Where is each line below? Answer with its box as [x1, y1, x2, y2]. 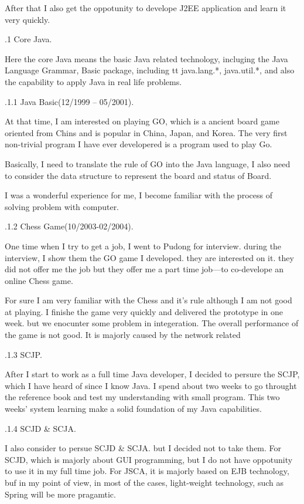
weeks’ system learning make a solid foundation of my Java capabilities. [5, 402, 262, 415]
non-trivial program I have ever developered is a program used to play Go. [5, 138, 272, 150]
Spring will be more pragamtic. [5, 488, 116, 500]
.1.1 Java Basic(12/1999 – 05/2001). [5, 95, 134, 107]
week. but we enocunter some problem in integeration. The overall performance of [5, 317, 299, 329]
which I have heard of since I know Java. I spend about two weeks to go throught [5, 379, 297, 391]
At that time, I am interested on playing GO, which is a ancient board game [5, 115, 279, 127]
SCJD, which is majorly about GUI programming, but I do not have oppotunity [5, 453, 293, 465]
